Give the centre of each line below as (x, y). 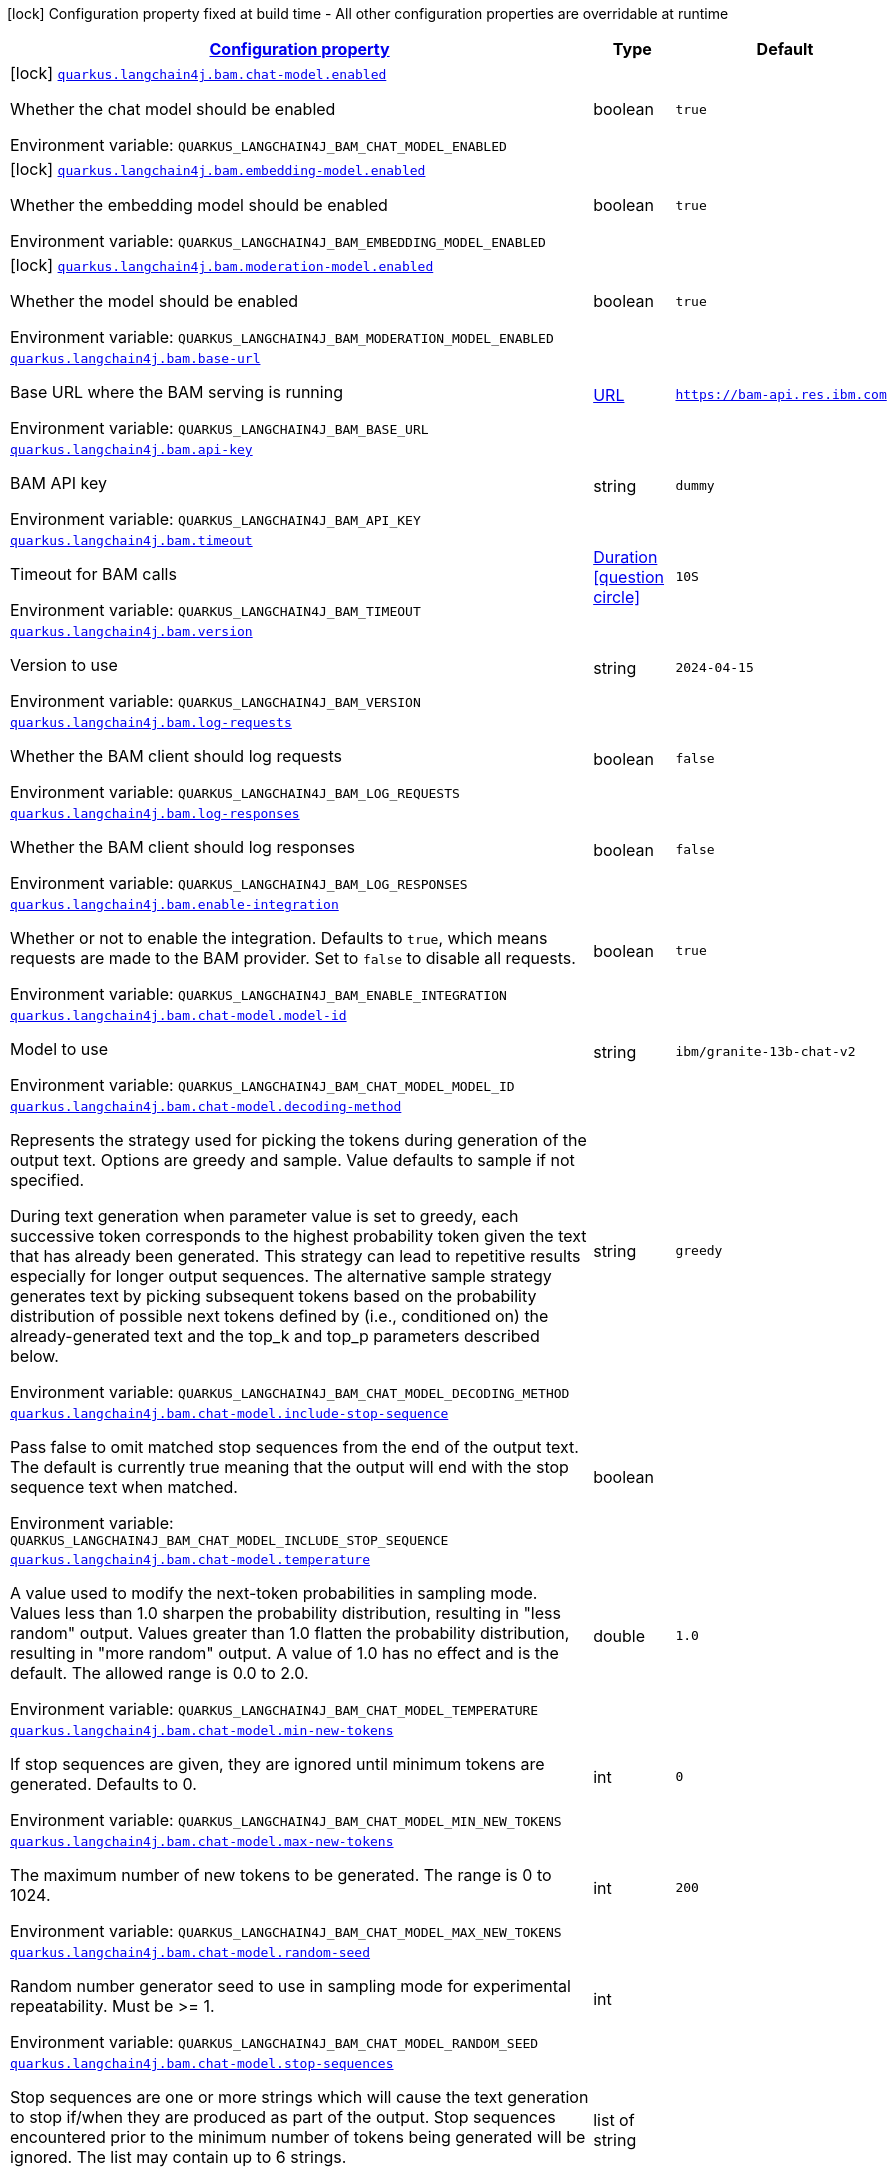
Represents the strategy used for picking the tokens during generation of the (298, 1140)
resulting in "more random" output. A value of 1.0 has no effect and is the (284, 1653)
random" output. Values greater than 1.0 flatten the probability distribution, (290, 1633)
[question (629, 576)
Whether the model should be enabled (154, 301)
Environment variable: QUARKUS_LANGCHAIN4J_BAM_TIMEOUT (215, 610)
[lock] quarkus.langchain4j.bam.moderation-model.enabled (222, 265)
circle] (616, 596)
